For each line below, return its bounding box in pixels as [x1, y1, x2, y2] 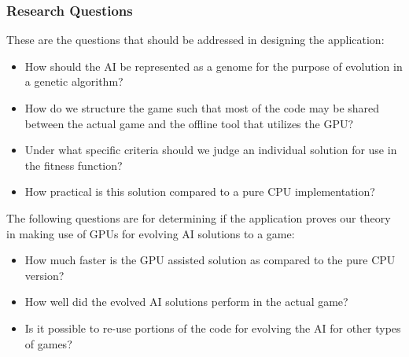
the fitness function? [24, 156, 123, 173]
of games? [24, 335, 72, 351]
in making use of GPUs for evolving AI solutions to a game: [6, 225, 295, 241]
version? [24, 267, 64, 283]
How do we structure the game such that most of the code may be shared [24, 100, 380, 116]
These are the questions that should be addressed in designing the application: [6, 31, 385, 48]
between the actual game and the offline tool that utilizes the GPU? [24, 115, 354, 131]
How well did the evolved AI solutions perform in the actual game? [24, 293, 348, 310]
